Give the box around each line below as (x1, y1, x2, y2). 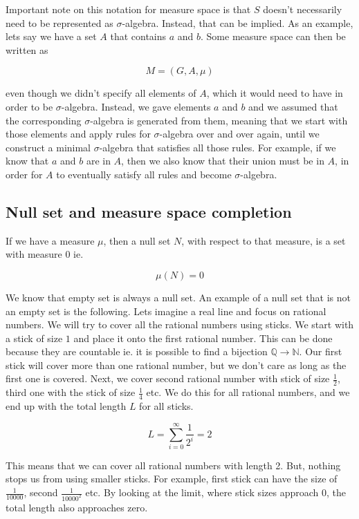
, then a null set (103, 233, 171, 247)
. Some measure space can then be (201, 29, 346, 44)
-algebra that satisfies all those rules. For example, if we (99, 140, 336, 154)
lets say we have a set (6, 29, 97, 44)
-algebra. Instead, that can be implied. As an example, (122, 15, 353, 30)
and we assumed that (248, 99, 338, 113)
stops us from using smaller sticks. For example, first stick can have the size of (6, 471, 338, 486)
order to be (6, 99, 53, 113)
